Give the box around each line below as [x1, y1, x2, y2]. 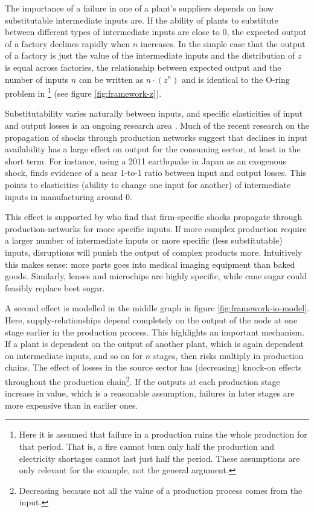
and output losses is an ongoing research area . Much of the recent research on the [5, 119, 309, 131]
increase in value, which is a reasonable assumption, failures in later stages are [5, 387, 295, 400]
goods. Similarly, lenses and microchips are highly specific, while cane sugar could [5, 270, 307, 282]
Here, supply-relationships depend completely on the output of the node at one [5, 313, 298, 326]
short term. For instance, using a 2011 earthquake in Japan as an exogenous [5, 154, 287, 167]
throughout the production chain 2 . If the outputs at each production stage [5, 373, 280, 387]
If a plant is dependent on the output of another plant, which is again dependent [5, 337, 304, 350]
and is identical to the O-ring [182, 73, 290, 85]
